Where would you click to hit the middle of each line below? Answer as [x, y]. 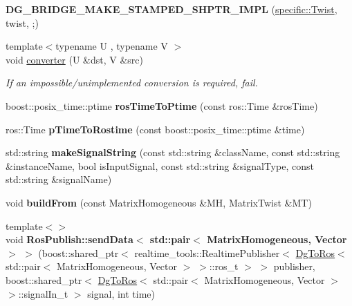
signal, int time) [121, 293]
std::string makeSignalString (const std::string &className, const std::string [173, 152]
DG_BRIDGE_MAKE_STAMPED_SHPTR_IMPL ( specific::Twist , [172, 9]
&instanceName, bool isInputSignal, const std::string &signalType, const [160, 165]
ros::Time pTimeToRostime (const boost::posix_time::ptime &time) [155, 129]
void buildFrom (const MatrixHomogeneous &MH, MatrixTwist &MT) [159, 202]
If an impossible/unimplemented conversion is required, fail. [132, 83]
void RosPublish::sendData [70, 239]
